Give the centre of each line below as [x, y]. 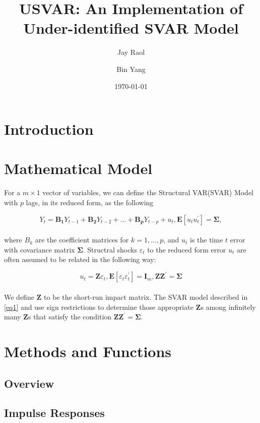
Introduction [49, 129]
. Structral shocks [110, 249]
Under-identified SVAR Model [131, 28]
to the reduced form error [187, 249]
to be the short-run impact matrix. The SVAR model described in [146, 297]
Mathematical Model [78, 168]
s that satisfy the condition [70, 317]
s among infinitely [228, 307]
